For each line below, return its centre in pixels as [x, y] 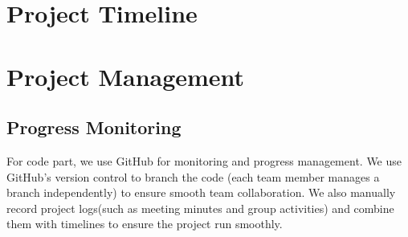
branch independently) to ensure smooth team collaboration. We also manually [201, 192]
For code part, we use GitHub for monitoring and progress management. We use [204, 160]
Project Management [126, 76]
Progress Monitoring [94, 127]
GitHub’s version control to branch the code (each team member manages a [193, 176]
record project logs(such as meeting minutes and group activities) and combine [200, 208]
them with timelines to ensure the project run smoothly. [145, 224]
